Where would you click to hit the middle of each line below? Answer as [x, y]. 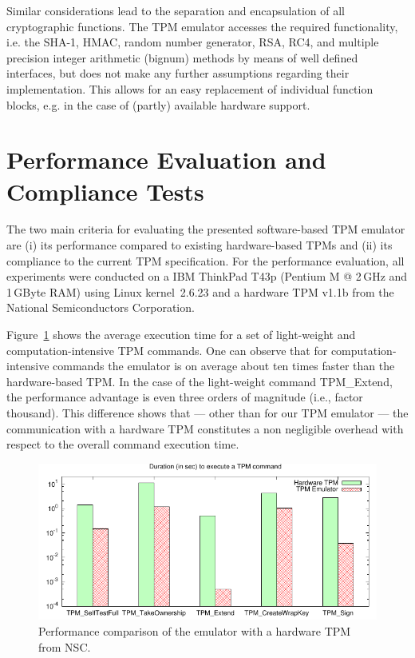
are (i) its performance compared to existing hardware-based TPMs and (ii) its [200, 245]
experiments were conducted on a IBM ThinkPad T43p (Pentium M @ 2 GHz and [207, 276]
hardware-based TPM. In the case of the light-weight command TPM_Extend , [200, 381]
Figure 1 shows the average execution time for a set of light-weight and [181, 335]
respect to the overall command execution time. [123, 444]
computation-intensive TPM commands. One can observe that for [167, 350]
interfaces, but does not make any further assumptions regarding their [178, 73]
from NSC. [65, 646]
